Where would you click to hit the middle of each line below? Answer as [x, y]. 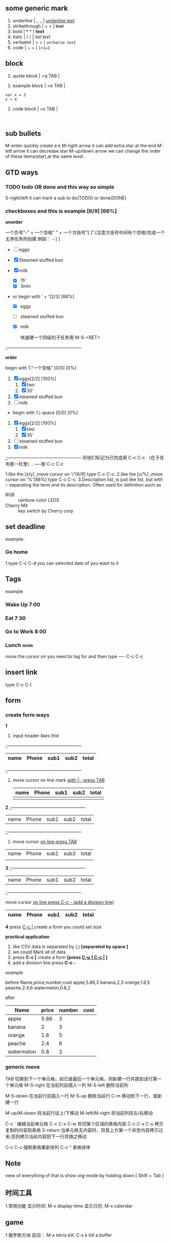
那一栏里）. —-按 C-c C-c [37, 464]
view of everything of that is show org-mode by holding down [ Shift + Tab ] [84, 1176]
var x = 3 [16, 95]
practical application [27, 937]
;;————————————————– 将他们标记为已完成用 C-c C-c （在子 [82, 457]
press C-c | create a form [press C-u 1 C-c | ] [60, 957]
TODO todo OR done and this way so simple [60, 187]
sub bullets [23, 134]
